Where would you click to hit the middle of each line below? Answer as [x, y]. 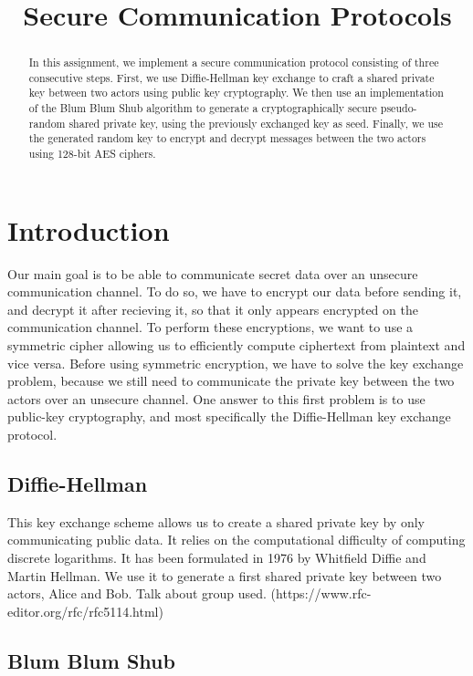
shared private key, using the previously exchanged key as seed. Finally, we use [256, 123]
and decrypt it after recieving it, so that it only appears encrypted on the [213, 309]
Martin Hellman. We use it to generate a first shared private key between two [225, 575]
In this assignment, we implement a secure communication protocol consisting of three [234, 62]
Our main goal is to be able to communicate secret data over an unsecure [213, 273]
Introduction [89, 229]
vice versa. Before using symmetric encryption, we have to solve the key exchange [236, 363]
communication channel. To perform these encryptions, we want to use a [210, 327]
